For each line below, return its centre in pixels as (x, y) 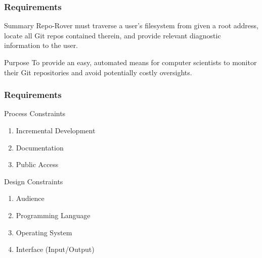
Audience (30, 198)
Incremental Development (56, 130)
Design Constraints (34, 181)
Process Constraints (35, 113)
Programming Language (53, 215)
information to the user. (41, 45)
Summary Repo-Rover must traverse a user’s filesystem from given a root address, (131, 25)
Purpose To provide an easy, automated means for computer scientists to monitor (130, 62)
